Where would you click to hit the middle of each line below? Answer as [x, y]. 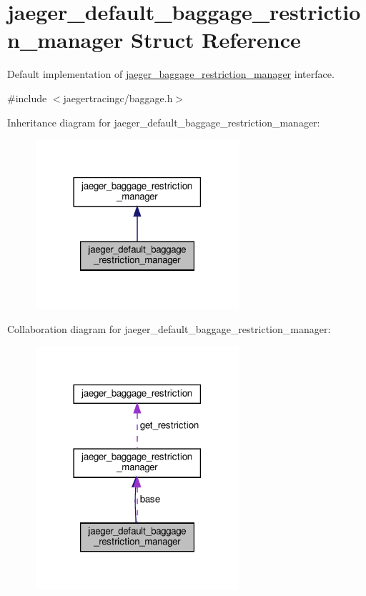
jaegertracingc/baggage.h [118, 98]
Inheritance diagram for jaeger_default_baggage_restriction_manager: [164, 122]
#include [27, 98]
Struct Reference [216, 40]
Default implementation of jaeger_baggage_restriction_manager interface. [171, 74]
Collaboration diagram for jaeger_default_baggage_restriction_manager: [169, 328]
